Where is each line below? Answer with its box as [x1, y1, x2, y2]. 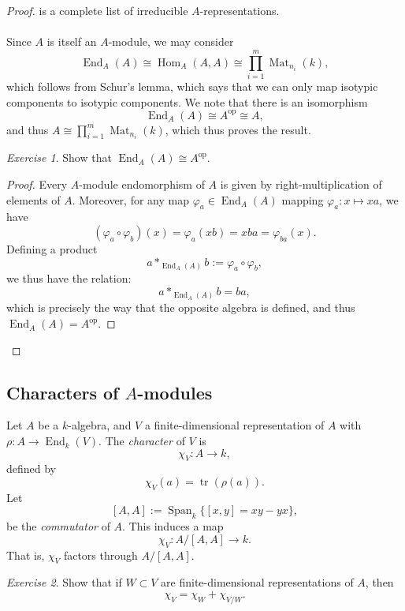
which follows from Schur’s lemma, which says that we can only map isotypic [6, 77, 378, 94]
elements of [6, 191, 61, 208]
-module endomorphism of [79, 175, 205, 192]
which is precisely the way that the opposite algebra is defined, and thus [6, 299, 355, 316]
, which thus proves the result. [165, 121, 311, 137]
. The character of [98, 433, 185, 449]
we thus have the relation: [6, 270, 132, 287]
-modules [137, 380, 213, 404]
